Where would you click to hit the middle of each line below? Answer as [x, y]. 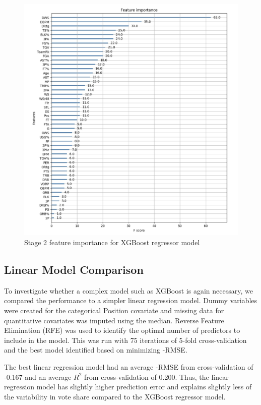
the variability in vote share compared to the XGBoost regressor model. [115, 396]
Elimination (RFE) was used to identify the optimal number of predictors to [122, 330]
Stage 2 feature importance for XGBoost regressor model [112, 242]
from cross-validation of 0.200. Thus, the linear [156, 377]
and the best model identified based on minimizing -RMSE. [96, 350]
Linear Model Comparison [74, 270]
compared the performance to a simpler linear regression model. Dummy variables [131, 300]
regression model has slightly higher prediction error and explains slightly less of [128, 387]
